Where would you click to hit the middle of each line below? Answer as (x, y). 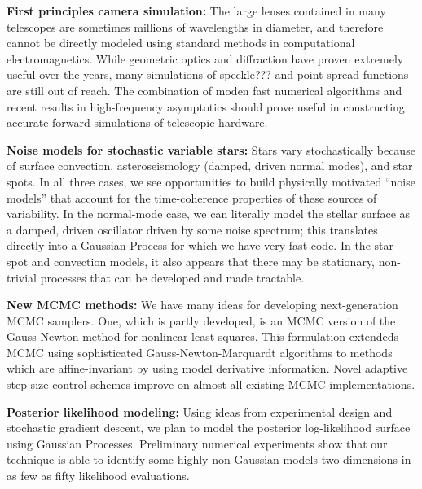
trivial (22, 277)
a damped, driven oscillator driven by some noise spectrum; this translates (192, 229)
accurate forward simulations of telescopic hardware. (137, 122)
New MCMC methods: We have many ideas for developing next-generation (202, 305)
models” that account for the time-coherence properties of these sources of (192, 197)
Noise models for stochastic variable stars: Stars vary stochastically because (211, 149)
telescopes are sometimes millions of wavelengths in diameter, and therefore (195, 26)
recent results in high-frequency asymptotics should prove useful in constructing (206, 106)
